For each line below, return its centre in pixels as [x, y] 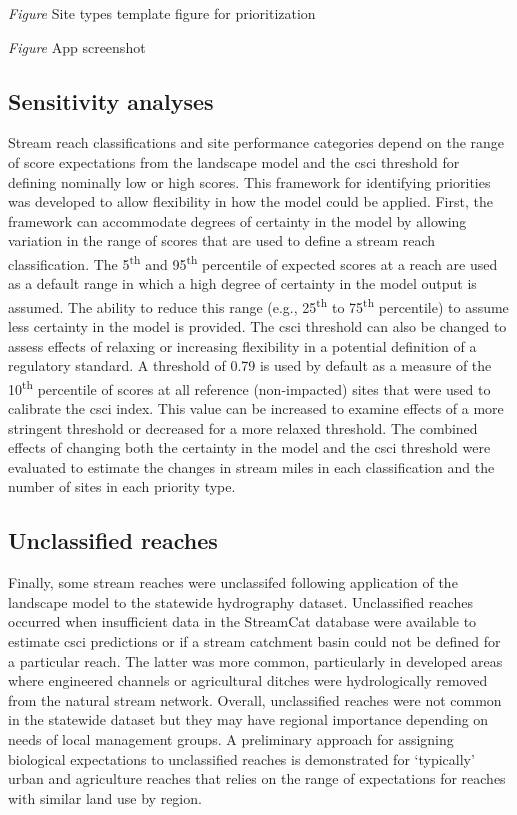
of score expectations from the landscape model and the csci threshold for [234, 161]
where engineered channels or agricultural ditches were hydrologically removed [248, 680]
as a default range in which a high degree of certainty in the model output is [242, 283]
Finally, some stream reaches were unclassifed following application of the [233, 582]
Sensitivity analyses [111, 100]
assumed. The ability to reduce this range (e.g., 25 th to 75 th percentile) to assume [258, 305]
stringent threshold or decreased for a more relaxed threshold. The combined [243, 427]
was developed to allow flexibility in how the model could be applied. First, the [250, 201]
